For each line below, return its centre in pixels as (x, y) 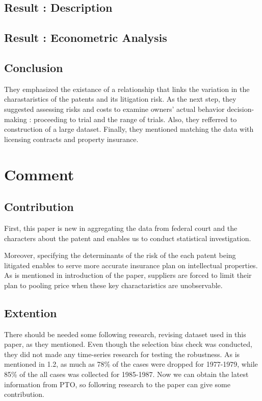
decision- (241, 109)
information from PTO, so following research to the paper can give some (117, 384)
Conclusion (34, 67)
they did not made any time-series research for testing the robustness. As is (122, 354)
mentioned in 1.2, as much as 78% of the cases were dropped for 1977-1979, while (131, 364)
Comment (39, 174)
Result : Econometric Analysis (86, 38)
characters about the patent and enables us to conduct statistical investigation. (128, 238)
